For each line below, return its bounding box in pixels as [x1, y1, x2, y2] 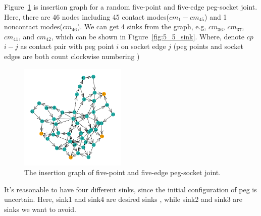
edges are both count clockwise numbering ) [4, 50, 140, 61]
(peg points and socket [173, 41, 243, 51]
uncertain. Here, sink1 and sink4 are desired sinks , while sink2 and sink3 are [4, 194, 243, 204]
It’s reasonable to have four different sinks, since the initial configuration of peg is [4, 184, 257, 194]
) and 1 [204, 11, 227, 22]
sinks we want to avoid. [4, 203, 76, 214]
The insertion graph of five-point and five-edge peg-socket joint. [24, 167, 221, 178]
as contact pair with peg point [20, 41, 114, 51]
